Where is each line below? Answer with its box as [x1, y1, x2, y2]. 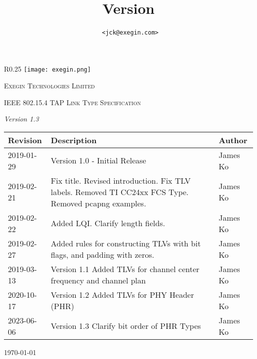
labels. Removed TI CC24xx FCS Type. [50, 186, 189, 198]
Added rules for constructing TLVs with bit [50, 237, 201, 249]
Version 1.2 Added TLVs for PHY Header [50, 288, 194, 300]
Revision [8, 134, 42, 146]
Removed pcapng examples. [50, 197, 146, 209]
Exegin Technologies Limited [4, 80, 95, 90]
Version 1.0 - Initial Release [50, 155, 146, 166]
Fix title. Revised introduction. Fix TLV [50, 174, 191, 186]
